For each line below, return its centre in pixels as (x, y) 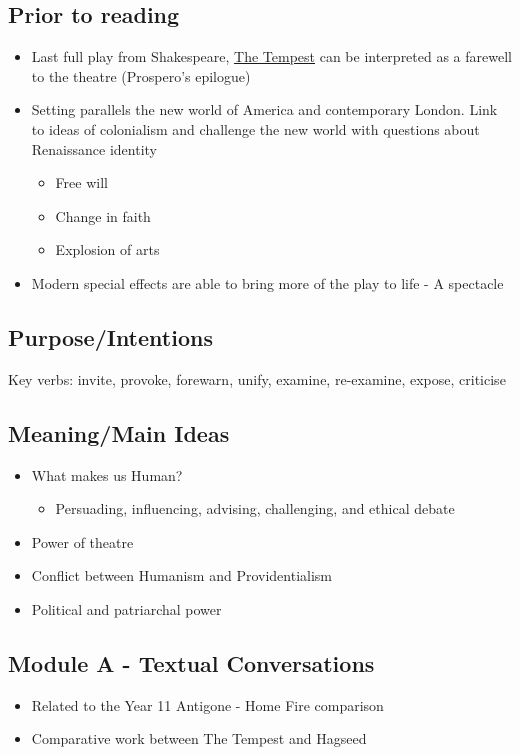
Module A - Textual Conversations (191, 662)
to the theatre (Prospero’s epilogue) (141, 75)
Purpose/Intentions (110, 336)
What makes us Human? (107, 474)
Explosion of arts (107, 249)
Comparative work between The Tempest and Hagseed (199, 738)
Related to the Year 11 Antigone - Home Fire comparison (207, 704)
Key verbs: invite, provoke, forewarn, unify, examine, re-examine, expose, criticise (257, 378)
